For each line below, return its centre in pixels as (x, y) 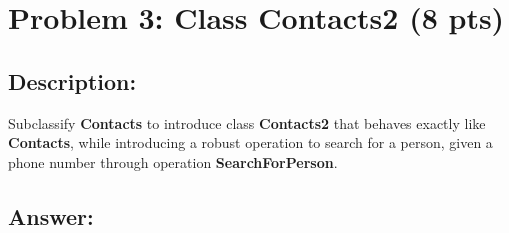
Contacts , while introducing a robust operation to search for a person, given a (250, 142)
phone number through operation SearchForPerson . (173, 161)
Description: (72, 80)
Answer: (51, 215)
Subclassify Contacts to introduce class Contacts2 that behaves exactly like (247, 122)
